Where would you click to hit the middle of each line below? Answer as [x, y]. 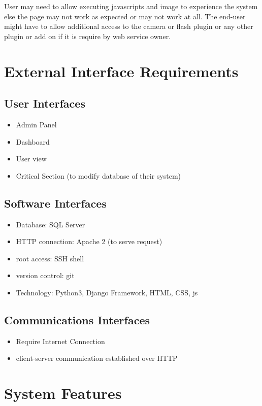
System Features [63, 393]
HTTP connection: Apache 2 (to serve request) [89, 241]
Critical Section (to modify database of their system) [99, 175]
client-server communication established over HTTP [97, 358]
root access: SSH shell [50, 258]
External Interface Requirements [121, 71]
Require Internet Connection [60, 341]
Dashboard [33, 141]
